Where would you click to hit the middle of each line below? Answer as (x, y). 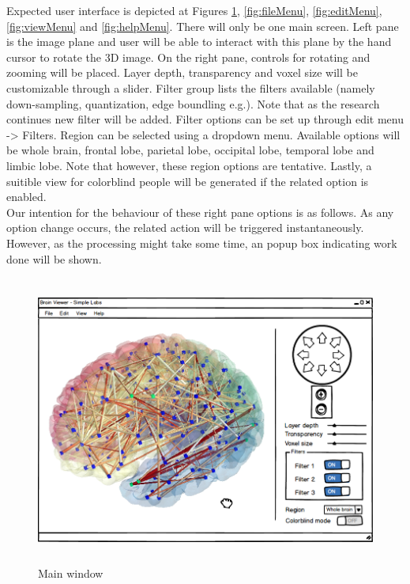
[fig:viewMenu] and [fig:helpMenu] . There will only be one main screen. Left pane (203, 26)
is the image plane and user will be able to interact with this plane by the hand (199, 42)
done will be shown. (54, 258)
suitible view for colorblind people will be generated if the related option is (188, 181)
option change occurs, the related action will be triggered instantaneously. (185, 228)
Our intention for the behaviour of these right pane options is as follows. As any (200, 212)
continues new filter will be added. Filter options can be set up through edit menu (205, 119)
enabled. (26, 197)
